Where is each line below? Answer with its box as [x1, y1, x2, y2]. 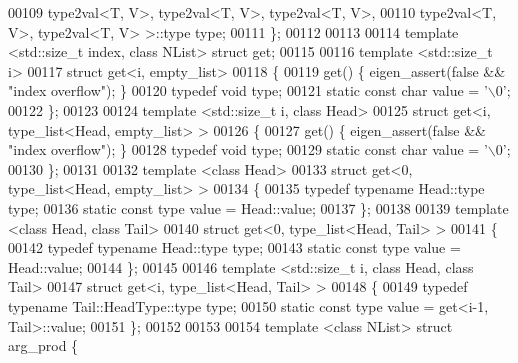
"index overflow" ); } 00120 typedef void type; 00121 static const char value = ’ [8, 80, 488, 101]
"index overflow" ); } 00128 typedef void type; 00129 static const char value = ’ [8, 139, 488, 160]
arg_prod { [8, 335, 79, 356]
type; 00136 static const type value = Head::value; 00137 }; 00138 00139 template [8, 197, 509, 218]
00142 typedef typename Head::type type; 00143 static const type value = [8, 237, 461, 258]
